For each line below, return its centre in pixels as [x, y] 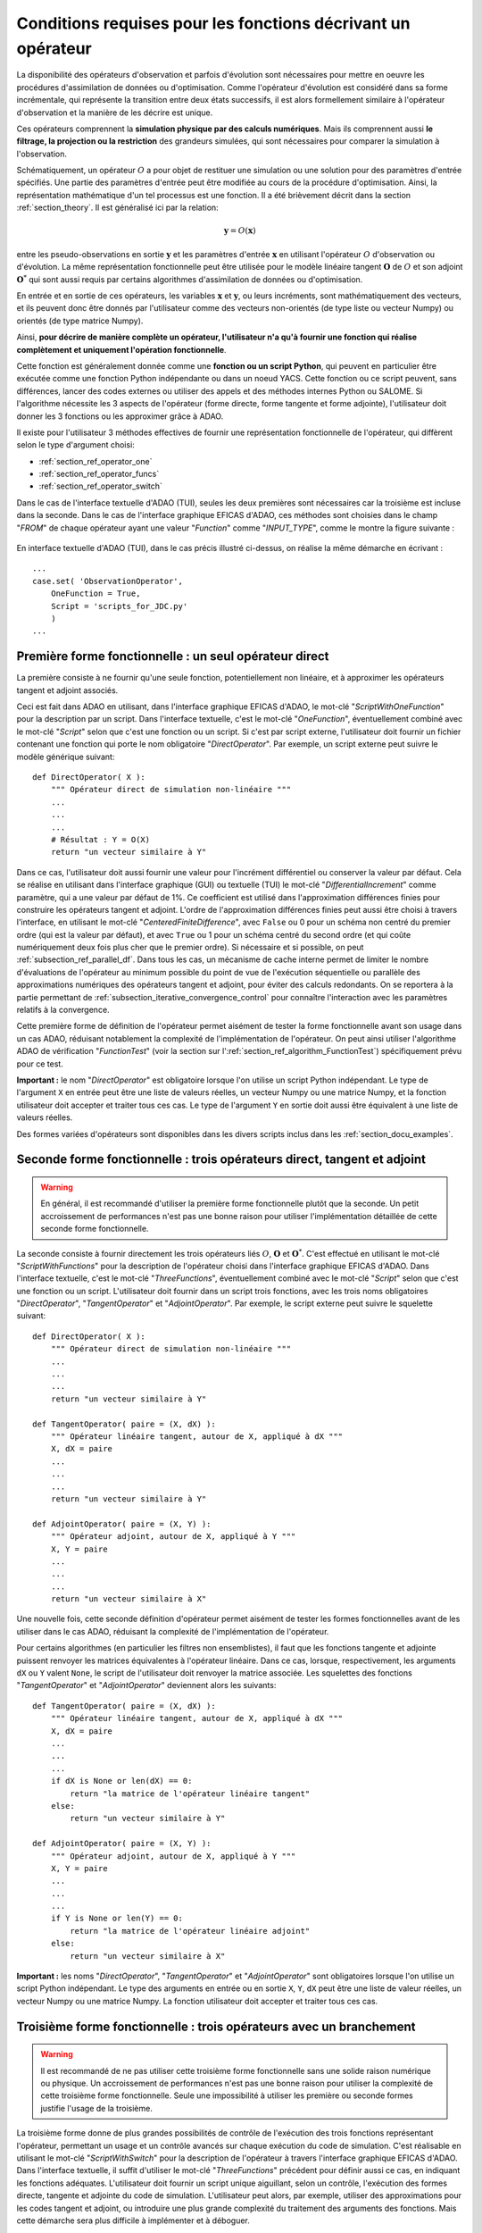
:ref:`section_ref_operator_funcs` [99, 474]
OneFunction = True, [96, 594]
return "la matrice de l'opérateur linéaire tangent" [190, 1794]
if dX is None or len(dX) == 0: [121, 1781]
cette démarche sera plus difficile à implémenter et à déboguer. [133, 2220]
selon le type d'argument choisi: [76, 445]
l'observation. [42, 154]
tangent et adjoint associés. [67, 690]
